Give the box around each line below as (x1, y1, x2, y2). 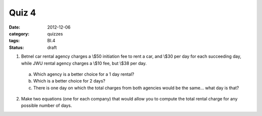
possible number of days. (21, 102, 72, 109)
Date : (9, 24, 20, 30)
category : (9, 31, 30, 36)
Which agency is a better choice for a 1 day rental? (33, 71, 134, 77)
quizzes (47, 31, 63, 36)
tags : (9, 38, 20, 44)
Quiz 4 (9, 7, 36, 18)
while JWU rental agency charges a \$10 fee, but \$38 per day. (21, 60, 147, 66)
